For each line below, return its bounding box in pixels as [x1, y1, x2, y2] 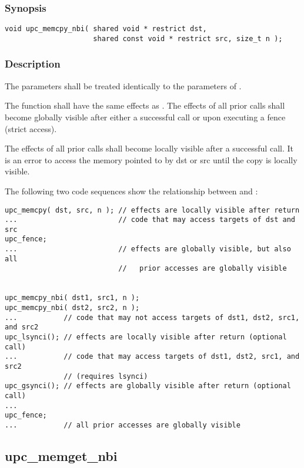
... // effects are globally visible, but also [5, 245, 291, 254]
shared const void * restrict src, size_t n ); [93, 34, 283, 43]
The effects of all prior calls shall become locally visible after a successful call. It [5, 142, 293, 154]
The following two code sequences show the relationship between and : [5, 184, 258, 197]
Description [5, 56, 61, 71]
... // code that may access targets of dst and [5, 216, 295, 224]
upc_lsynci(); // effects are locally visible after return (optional [5, 333, 287, 342]
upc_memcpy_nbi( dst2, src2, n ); [5, 304, 140, 312]
